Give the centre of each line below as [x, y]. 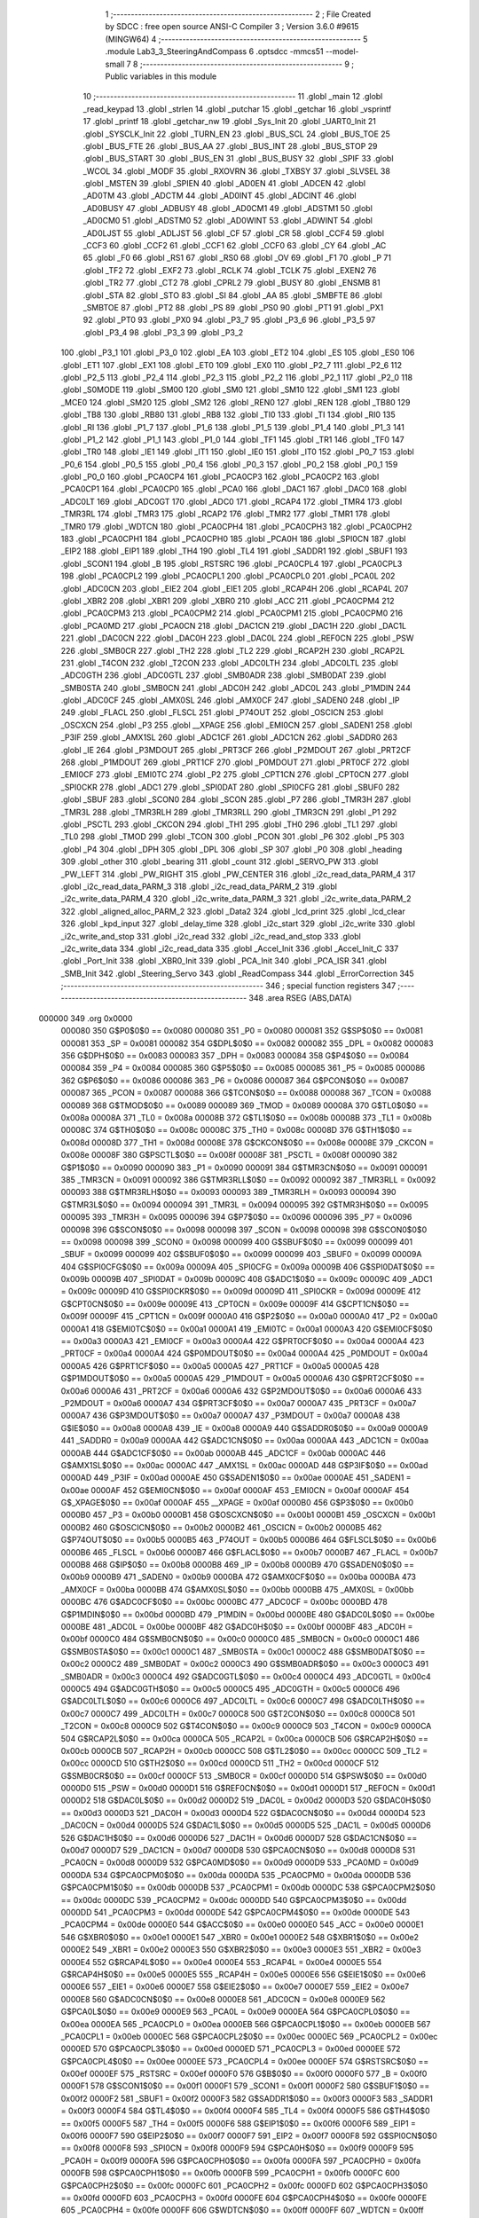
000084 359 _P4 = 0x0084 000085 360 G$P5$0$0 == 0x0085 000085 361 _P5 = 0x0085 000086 [243, 1068]
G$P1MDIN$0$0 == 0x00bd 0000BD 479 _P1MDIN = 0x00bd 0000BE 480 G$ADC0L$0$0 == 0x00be [247, 1614]
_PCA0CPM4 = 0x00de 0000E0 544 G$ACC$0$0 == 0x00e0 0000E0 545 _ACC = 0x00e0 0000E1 [242, 1924]
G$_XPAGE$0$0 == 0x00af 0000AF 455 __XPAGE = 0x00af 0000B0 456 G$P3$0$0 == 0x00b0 [237, 1503]
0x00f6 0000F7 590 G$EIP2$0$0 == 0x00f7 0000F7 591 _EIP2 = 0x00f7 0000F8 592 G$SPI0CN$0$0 [249, 2136]
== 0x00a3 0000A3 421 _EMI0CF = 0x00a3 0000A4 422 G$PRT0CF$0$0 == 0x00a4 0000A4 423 [243, 1341]
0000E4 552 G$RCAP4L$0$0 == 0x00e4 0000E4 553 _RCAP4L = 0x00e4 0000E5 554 [221, 1962]
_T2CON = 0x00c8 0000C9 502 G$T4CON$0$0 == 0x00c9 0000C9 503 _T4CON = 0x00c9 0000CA [246, 1726]
